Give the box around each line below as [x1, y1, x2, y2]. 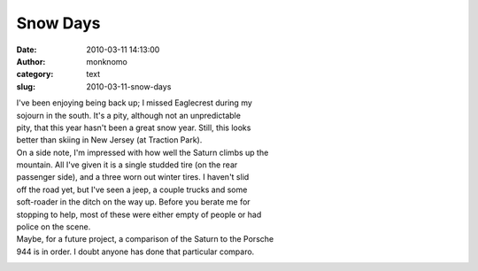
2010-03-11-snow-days [86, 81, 172, 92]
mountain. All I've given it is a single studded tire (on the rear [16, 159, 238, 170]
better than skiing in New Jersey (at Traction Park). [16, 135, 203, 145]
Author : [16, 56, 46, 66]
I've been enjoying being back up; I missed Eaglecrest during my [16, 97, 252, 108]
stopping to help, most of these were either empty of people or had [16, 209, 262, 220]
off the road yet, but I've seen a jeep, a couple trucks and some [16, 184, 248, 195]
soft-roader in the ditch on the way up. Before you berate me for [16, 197, 251, 207]
